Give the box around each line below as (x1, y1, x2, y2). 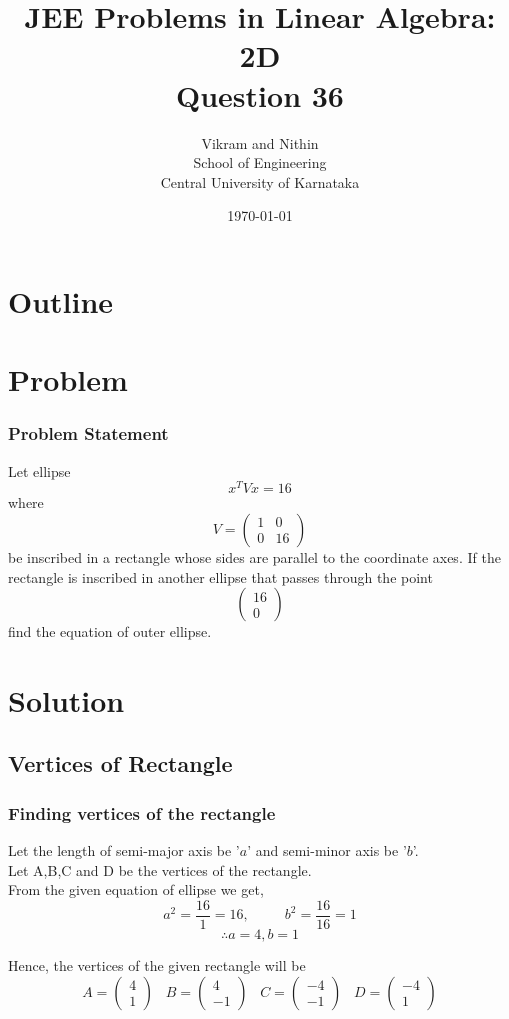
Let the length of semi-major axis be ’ (8, 840, 240, 861)
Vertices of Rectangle (8, 748, 233, 779)
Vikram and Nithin (201, 132, 319, 153)
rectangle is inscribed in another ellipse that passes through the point (8, 566, 433, 587)
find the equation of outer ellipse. (8, 621, 212, 642)
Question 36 (176, 74, 344, 115)
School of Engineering (193, 152, 327, 173)
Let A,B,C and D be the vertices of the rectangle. (8, 859, 312, 880)
